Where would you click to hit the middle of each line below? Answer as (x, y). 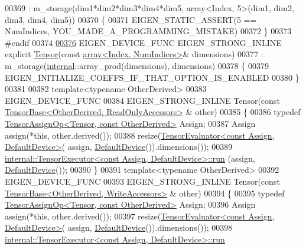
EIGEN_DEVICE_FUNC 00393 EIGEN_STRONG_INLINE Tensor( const (142, 181)
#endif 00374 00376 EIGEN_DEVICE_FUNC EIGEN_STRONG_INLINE (143, 42)
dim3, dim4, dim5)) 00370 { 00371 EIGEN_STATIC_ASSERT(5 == (131, 19)
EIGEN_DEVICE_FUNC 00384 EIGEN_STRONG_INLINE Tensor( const (142, 100)
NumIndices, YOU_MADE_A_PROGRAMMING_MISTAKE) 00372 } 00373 (148, 31)
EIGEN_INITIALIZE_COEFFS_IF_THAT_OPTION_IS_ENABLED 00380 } (152, 77)
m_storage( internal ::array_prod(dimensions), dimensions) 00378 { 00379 (137, 65)
